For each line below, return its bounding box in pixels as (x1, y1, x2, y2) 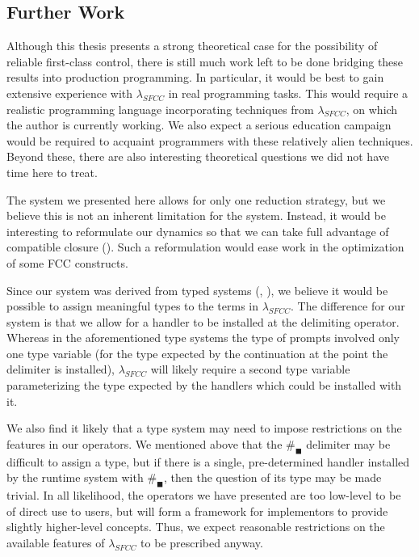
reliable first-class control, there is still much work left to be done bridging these (6, 53, 404, 70)
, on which (346, 100, 398, 117)
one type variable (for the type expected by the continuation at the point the (6, 344, 388, 361)
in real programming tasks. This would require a (168, 84, 409, 101)
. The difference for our (290, 297, 405, 314)
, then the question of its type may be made (164, 469, 382, 486)
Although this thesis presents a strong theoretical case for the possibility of (6, 37, 378, 54)
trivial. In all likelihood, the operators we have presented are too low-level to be (6, 487, 401, 504)
